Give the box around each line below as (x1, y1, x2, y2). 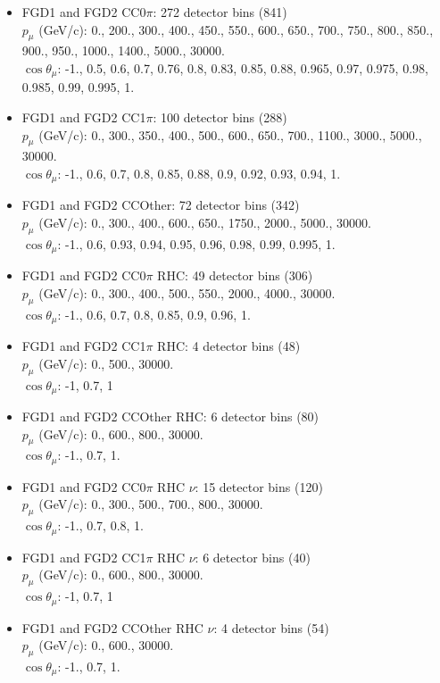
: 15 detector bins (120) (195, 477, 323, 496)
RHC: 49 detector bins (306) (157, 266, 313, 285)
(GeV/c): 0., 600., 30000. (38, 636, 174, 654)
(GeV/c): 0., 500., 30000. (38, 354, 174, 372)
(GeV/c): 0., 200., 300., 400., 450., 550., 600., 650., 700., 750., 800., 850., (38, 20, 434, 38)
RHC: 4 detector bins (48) (157, 337, 301, 355)
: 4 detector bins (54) (213, 618, 329, 637)
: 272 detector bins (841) (153, 3, 287, 21)
